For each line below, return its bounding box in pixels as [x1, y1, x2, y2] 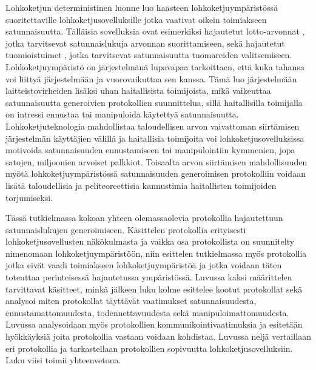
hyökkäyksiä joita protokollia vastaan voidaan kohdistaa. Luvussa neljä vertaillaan [5, 330, 311, 343]
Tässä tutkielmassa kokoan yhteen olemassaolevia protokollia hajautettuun [5, 211, 283, 224]
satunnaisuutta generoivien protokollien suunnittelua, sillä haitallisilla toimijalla [5, 96, 303, 108]
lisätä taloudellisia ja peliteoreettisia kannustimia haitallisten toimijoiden [5, 179, 277, 191]
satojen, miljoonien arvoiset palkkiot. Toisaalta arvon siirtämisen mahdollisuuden [5, 155, 308, 168]
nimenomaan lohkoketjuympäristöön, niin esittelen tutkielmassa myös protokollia [5, 246, 307, 259]
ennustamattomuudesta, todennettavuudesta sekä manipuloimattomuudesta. [5, 306, 289, 319]
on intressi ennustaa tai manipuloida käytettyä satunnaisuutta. [5, 108, 239, 121]
